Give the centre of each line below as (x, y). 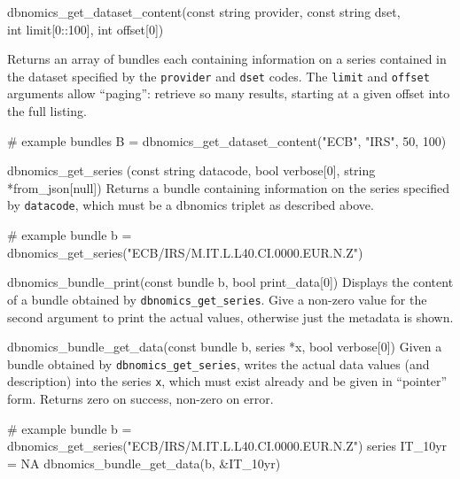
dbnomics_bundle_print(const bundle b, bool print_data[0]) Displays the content (230, 282)
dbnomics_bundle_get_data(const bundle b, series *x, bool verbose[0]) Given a (225, 347)
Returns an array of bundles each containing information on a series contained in (227, 59)
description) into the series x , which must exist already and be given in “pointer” (227, 381)
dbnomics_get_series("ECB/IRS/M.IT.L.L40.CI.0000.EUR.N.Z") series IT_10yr (227, 446)
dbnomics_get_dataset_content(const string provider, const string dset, (204, 12)
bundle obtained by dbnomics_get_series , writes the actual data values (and (218, 363)
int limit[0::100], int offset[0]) (86, 29)
